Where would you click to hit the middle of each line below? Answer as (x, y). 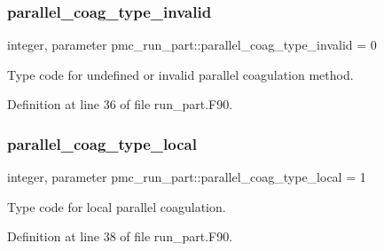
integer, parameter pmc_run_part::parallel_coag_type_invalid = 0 (192, 45)
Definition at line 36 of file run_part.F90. (120, 104)
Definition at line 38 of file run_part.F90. (120, 236)
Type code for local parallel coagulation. (117, 206)
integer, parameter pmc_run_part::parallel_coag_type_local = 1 (187, 177)
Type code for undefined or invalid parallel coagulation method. (180, 74)
